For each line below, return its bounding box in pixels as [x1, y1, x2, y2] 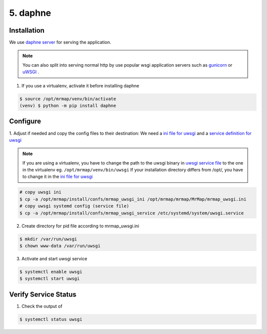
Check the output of [21, 303, 63, 309]
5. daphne [9, 7, 51, 18]
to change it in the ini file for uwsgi [22, 173, 93, 180]
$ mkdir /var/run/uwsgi [19, 236, 78, 242]
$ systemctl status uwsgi [19, 316, 83, 322]
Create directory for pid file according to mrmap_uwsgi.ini [21, 223, 139, 229]
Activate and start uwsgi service [21, 255, 88, 261]
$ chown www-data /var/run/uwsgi [19, 243, 101, 249]
